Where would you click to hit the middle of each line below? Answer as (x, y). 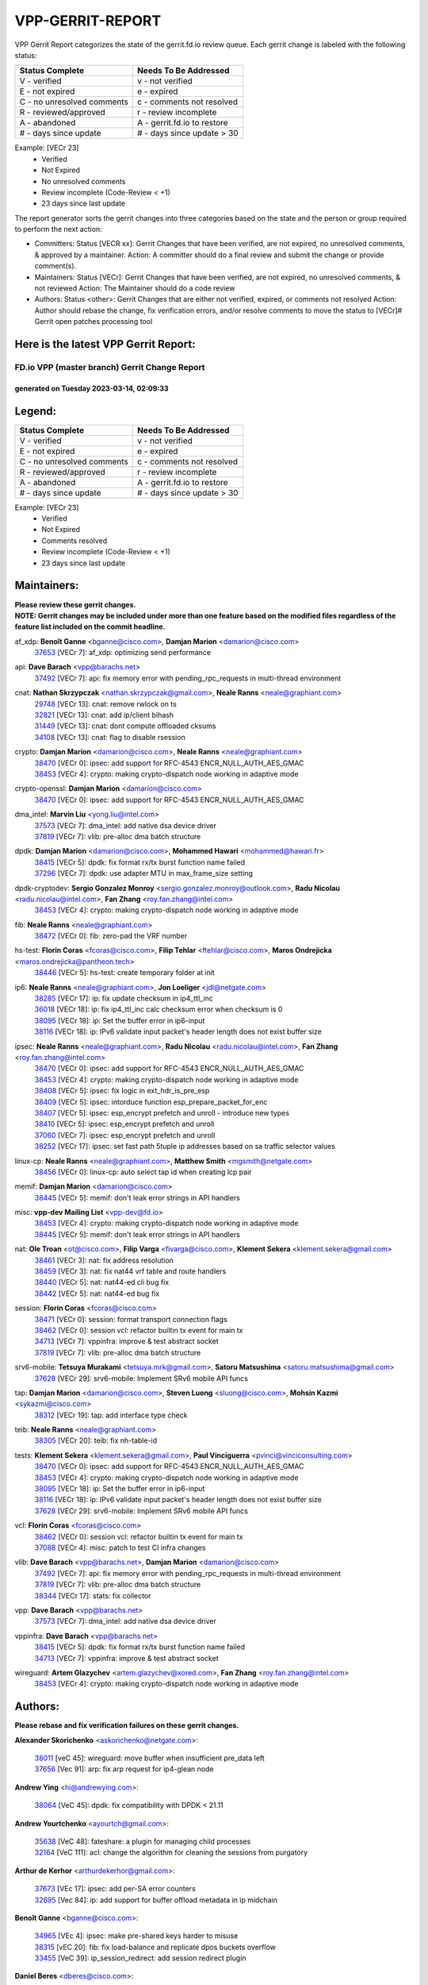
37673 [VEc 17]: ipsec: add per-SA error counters (115, 1889)
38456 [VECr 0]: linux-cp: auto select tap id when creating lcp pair (143, 1172)
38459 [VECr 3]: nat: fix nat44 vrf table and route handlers (130, 1271)
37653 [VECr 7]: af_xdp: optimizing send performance (123, 653)
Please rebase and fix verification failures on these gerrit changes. (127, 1725)
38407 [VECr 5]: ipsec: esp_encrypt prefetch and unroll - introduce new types (162, 1112)
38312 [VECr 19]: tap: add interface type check (111, 1415)
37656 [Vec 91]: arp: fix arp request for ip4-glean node (124, 1769)
